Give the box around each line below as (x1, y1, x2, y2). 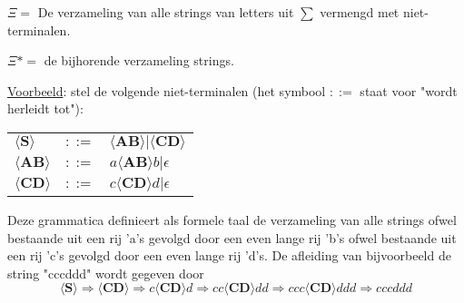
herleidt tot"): (7, 99, 84, 118)
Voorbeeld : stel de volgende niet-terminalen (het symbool (7, 81, 326, 100)
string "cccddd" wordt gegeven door (7, 263, 204, 282)
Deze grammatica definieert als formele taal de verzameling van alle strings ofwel (7, 210, 457, 229)
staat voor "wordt (360, 81, 458, 100)
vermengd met (320, 3, 400, 21)
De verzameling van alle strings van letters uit (37, 3, 294, 21)
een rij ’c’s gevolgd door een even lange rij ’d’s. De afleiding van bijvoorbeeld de (7, 246, 451, 265)
